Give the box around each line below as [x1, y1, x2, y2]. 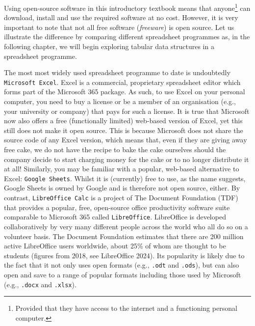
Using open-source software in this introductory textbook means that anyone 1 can [4, 1, 251, 13]
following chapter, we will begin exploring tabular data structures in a [4, 41, 214, 52]
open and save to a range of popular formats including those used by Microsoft [4, 270, 241, 279]
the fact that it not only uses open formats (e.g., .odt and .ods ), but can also [4, 260, 239, 270]
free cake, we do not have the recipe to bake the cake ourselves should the [4, 144, 226, 155]
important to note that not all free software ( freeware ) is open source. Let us [4, 22, 234, 32]
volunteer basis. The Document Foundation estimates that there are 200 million [4, 231, 244, 241]
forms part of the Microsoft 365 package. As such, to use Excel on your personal [4, 86, 245, 97]
